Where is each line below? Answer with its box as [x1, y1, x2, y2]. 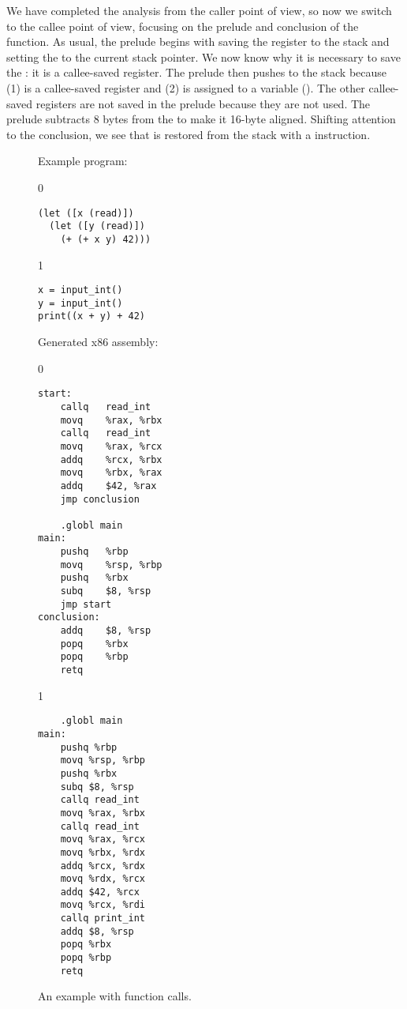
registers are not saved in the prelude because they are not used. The [35, 95, 371, 111]
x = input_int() [38, 284, 123, 296]
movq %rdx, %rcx [60, 873, 146, 885]
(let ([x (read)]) [38, 207, 134, 219]
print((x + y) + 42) [38, 311, 146, 322]
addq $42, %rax [60, 480, 157, 491]
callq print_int [60, 913, 146, 924]
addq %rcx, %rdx [60, 860, 146, 872]
